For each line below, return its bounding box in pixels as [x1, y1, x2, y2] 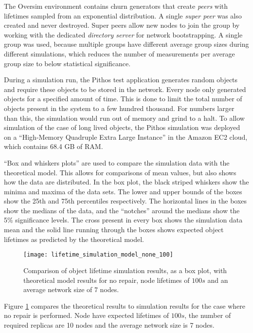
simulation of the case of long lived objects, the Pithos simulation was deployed [4, 122, 240, 132]
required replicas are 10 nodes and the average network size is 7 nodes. [4, 319, 215, 330]
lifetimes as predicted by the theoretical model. [4, 234, 144, 244]
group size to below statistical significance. [4, 58, 131, 68]
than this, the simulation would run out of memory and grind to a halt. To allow [4, 112, 245, 123]
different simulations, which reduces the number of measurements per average [4, 48, 235, 58]
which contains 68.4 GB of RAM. [4, 141, 103, 151]
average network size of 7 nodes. [23, 284, 119, 295]
